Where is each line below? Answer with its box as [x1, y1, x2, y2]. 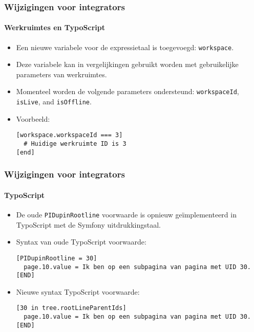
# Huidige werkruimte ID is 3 [24, 140, 126, 148]
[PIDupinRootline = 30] [16, 254, 97, 262]
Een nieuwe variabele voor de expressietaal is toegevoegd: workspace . [16, 41, 234, 52]
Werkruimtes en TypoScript [4, 22, 105, 33]
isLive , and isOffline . [16, 96, 92, 107]
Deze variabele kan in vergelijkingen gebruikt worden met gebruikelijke [16, 59, 239, 70]
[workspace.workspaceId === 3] [16, 131, 123, 139]
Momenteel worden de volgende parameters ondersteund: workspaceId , [16, 86, 239, 97]
